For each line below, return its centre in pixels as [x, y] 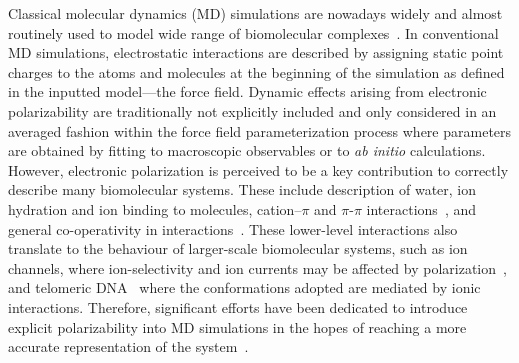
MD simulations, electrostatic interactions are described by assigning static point [256, 52]
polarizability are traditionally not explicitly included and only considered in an [252, 110]
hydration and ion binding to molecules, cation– [155, 208]
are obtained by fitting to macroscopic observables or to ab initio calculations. [247, 150]
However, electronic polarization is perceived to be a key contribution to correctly [258, 169]
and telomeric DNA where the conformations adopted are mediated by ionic [244, 287]
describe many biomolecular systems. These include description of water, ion [242, 189]
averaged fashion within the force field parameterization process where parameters [260, 130]
